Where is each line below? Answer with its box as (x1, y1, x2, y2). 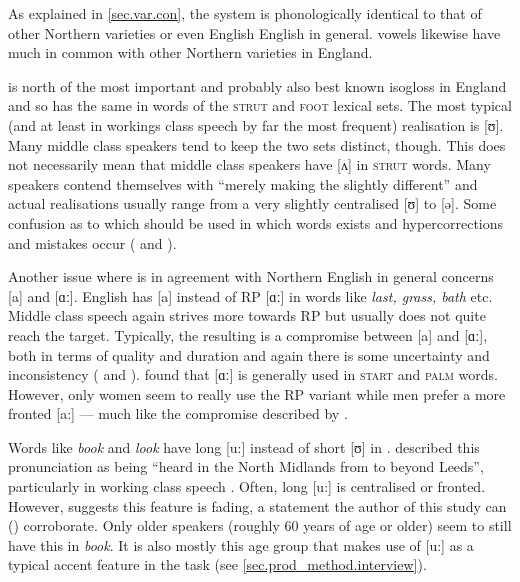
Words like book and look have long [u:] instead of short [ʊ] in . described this (8, 436, 480, 457)
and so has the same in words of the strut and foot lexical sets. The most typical (8, 95, 512, 116)
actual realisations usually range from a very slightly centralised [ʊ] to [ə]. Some (8, 193, 497, 214)
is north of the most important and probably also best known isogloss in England (8, 75, 507, 96)
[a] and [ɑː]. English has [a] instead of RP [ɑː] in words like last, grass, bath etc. (8, 285, 493, 306)
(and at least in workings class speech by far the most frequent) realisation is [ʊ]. (8, 114, 504, 135)
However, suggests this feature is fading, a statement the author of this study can (8, 495, 507, 516)
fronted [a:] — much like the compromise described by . (8, 403, 348, 424)
